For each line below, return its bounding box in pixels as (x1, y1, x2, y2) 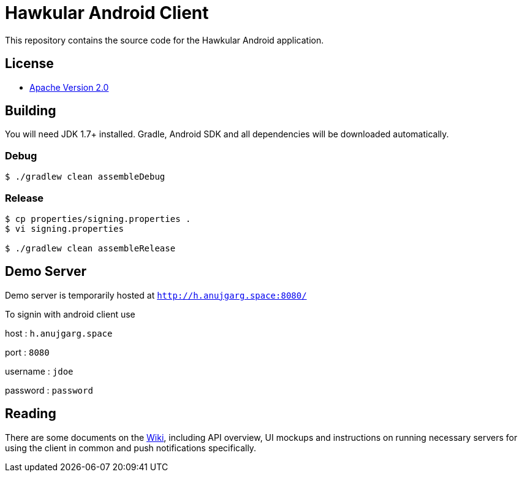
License (5, 56, 54, 72)
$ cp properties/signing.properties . (5, 213, 191, 224)
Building (5, 103, 56, 119)
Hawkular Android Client (5, 2, 209, 23)
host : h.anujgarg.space (5, 327, 113, 338)
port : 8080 (5, 346, 50, 357)
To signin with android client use (5, 308, 135, 319)
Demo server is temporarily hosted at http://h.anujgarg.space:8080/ (5, 289, 307, 300)
